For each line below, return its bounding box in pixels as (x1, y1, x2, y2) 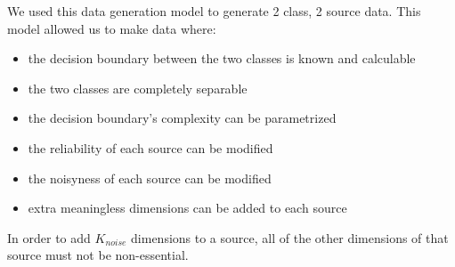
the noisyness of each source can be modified (28, 168, 272, 187)
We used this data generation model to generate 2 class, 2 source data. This (7, 2, 421, 20)
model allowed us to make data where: (7, 19, 216, 37)
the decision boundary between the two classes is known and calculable (28, 49, 416, 68)
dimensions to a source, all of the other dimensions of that (131, 228, 449, 247)
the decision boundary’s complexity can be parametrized (28, 109, 337, 127)
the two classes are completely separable (28, 78, 248, 97)
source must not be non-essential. (7, 246, 189, 264)
